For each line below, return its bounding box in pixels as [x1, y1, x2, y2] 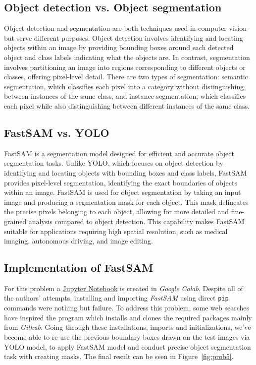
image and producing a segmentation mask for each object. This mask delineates [4, 196, 249, 207]
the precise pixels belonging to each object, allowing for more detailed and [4, 206, 229, 217]
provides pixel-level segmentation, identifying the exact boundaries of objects [4, 177, 237, 187]
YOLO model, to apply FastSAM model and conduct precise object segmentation [4, 341, 251, 352]
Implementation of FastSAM [4, 260, 154, 275]
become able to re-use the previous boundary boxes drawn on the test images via [4, 331, 250, 342]
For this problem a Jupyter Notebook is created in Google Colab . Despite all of [4, 283, 243, 293]
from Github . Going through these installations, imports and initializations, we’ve [4, 322, 251, 332]
